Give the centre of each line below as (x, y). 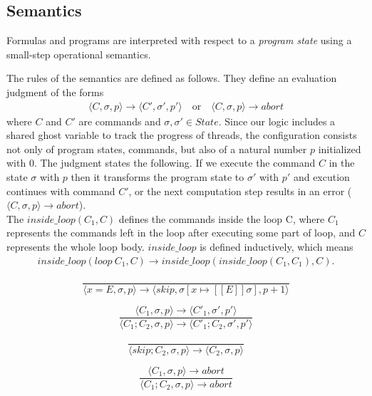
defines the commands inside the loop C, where (222, 218)
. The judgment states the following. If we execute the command (175, 163)
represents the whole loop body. (76, 246)
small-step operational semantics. (79, 54)
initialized (340, 148)
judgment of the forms (55, 92)
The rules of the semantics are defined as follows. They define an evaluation (172, 78)
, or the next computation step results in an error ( (240, 191)
